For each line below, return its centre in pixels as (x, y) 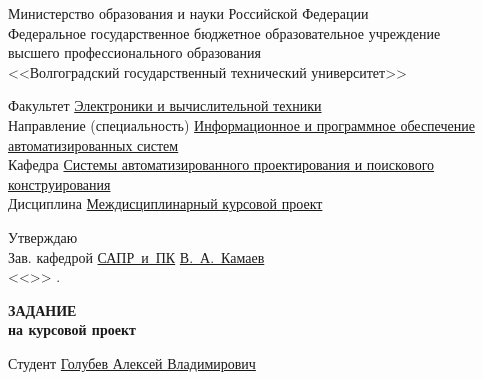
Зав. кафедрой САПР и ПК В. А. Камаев (136, 256)
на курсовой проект (72, 329)
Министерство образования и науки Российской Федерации (188, 13)
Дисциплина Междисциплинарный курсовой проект (165, 203)
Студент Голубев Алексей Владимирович (132, 362)
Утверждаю (43, 236)
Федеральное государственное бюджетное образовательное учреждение (224, 32)
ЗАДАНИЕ (42, 309)
